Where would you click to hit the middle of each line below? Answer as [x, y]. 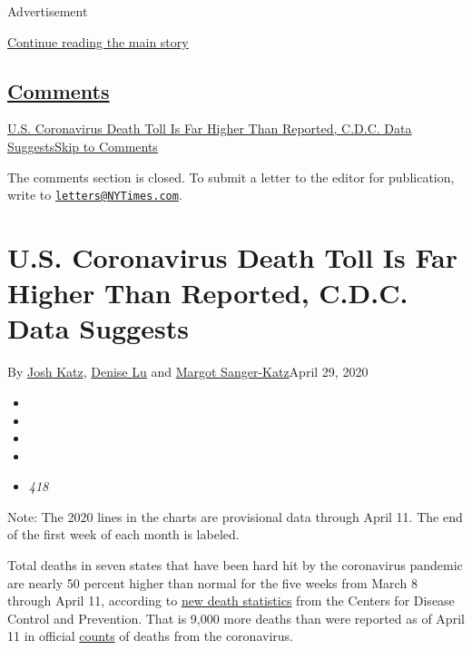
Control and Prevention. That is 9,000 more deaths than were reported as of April [236, 618]
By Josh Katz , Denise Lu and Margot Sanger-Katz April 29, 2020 [188, 372]
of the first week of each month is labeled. [123, 534]
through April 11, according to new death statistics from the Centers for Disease [231, 601]
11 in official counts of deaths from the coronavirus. [150, 636]
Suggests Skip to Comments [83, 146]
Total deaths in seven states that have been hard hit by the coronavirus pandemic [235, 565]
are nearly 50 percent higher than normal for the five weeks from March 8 [212, 582]
